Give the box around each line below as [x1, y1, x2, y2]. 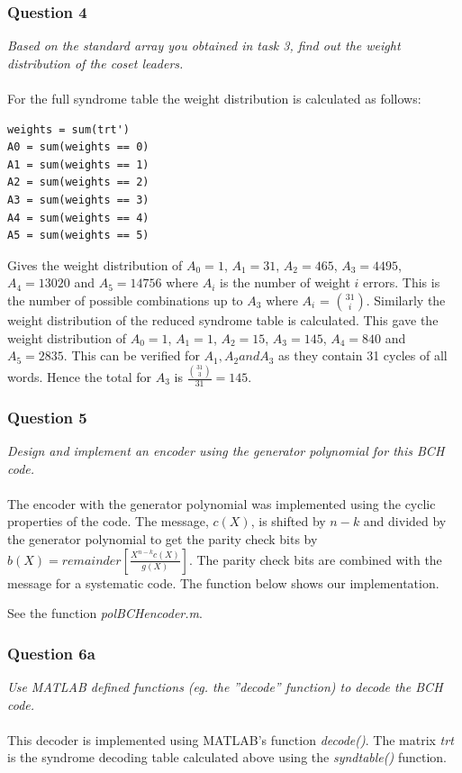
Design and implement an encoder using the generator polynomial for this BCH [7, 441, 445, 460]
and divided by [363, 512, 447, 531]
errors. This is [363, 273, 440, 292]
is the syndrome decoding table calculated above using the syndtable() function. [7, 748, 447, 767]
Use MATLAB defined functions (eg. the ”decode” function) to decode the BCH [7, 678, 443, 696]
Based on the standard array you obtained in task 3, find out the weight [7, 36, 401, 55]
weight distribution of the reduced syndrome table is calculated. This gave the [7, 310, 439, 329]
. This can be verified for [63, 346, 200, 365]
